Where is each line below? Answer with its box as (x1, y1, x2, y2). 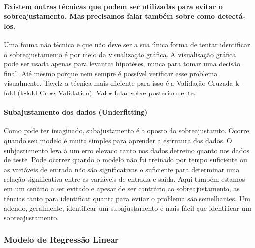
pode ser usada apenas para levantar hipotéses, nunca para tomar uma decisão (4, 59, 240, 69)
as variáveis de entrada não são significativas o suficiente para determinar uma (4, 164, 240, 174)
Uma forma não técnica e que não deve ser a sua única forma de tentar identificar (4, 39, 250, 49)
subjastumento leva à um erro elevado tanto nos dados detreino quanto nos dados (4, 145, 250, 155)
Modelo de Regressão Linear (4, 233, 119, 246)
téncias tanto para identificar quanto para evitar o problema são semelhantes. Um (4, 193, 250, 203)
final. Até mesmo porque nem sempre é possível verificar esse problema (4, 68, 218, 78)
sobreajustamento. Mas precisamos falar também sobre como (4, 11, 215, 21)
